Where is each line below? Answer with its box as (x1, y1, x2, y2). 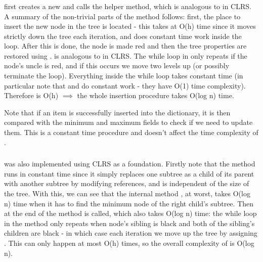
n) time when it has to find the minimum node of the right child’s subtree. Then (4, 198, 254, 208)
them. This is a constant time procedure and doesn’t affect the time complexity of (4, 127, 258, 138)
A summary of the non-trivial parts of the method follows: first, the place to (4, 11, 241, 21)
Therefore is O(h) (4, 90, 59, 101)
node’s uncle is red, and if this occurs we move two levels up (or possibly (4, 60, 230, 71)
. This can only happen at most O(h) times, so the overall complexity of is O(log (4, 237, 254, 248)
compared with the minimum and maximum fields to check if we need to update (4, 117, 253, 127)
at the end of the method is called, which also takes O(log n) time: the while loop (4, 208, 257, 219)
